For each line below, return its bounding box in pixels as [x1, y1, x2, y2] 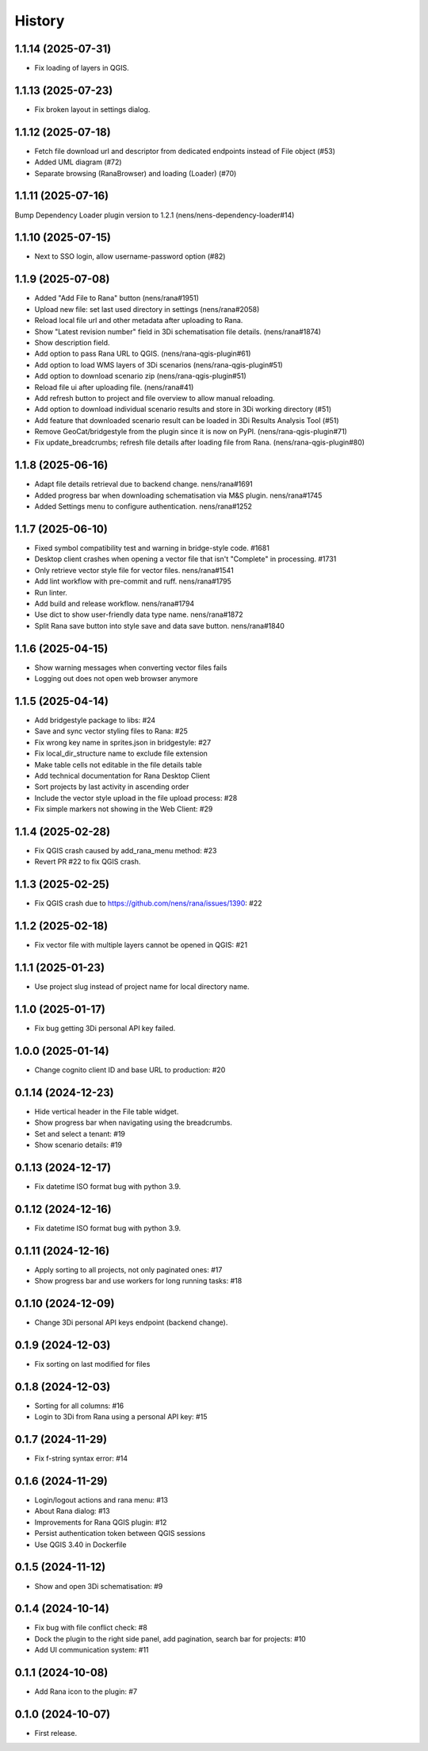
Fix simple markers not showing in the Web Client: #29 [34, 804, 213, 814]
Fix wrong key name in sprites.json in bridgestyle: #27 [34, 737, 212, 747]
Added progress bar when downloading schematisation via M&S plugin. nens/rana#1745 [34, 491, 323, 500]
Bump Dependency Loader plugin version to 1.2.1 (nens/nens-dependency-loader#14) [14, 210, 295, 220]
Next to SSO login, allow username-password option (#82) [34, 252, 226, 261]
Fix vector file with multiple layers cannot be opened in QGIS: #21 [34, 941, 248, 950]
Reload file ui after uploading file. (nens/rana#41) [34, 382, 194, 392]
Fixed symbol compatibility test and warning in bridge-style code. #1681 [34, 544, 269, 553]
